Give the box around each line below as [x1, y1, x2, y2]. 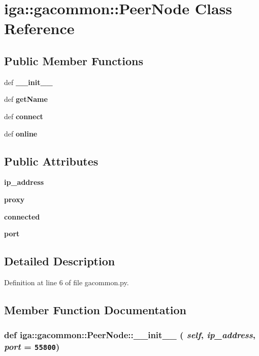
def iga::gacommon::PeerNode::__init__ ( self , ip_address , [4, 328, 256, 341]
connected [4, 211, 40, 222]
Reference [4, 18, 75, 39]
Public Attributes [4, 153, 99, 169]
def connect [4, 111, 43, 121]
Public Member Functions [4, 52, 143, 68]
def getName [4, 94, 48, 104]
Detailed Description [4, 253, 115, 269]
